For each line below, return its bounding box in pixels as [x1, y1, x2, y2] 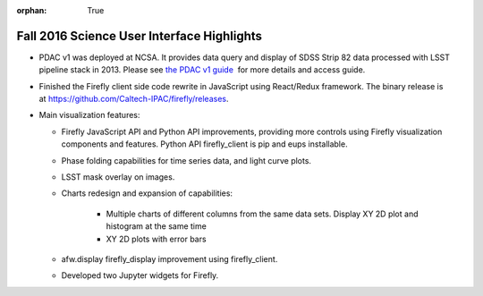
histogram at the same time [106, 221, 208, 232]
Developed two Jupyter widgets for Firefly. [61, 270, 219, 281]
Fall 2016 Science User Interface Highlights [16, 28, 263, 44]
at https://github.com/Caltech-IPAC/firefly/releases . [38, 94, 229, 105]
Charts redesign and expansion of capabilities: [61, 188, 233, 199]
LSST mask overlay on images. [61, 172, 175, 182]
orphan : [16, 5, 47, 15]
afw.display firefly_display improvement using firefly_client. [61, 253, 278, 264]
